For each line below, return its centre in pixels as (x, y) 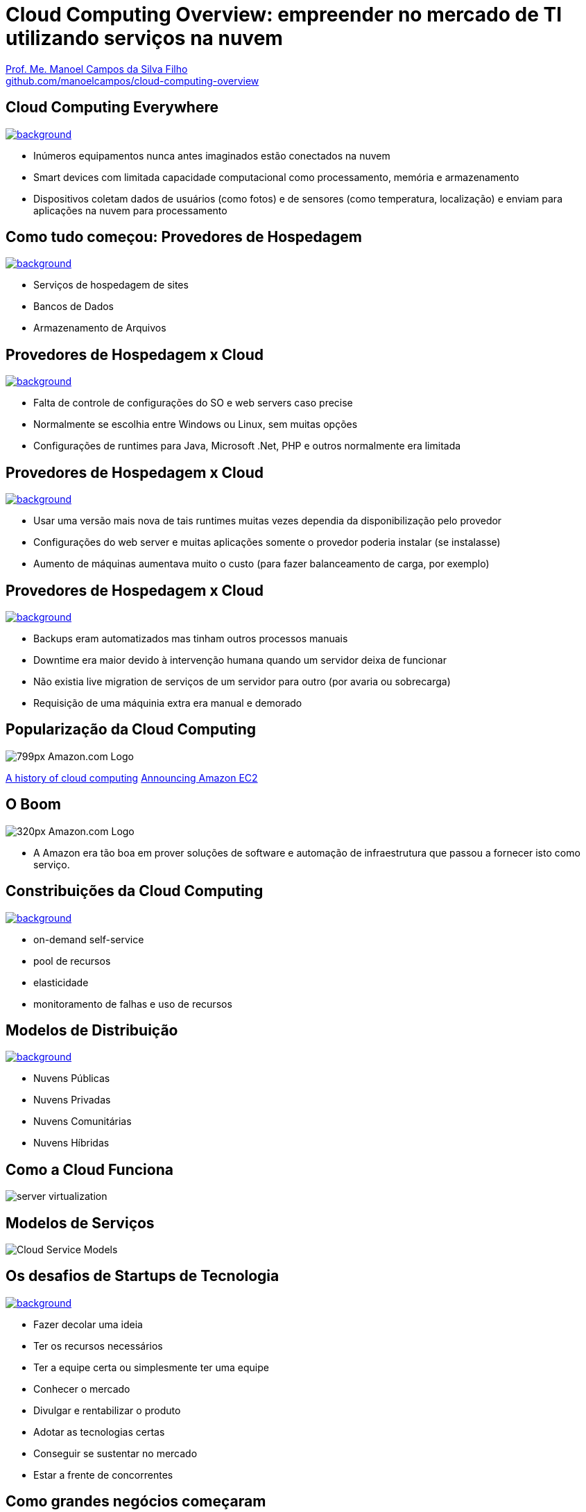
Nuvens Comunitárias (83, 1122)
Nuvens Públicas (72, 1079)
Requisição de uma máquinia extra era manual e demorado (168, 703)
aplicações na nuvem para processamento (130, 210)
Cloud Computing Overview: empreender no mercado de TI (284, 15)
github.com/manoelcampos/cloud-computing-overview (132, 80)
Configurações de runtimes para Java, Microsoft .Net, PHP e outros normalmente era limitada (247, 446)
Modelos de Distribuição (92, 1030)
